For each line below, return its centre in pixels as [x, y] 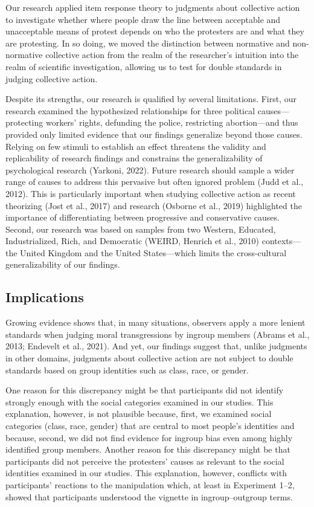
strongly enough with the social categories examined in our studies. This [139, 402]
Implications [45, 297]
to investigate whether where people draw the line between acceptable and [143, 19]
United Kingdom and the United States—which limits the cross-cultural [153, 252]
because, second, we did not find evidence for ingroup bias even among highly [149, 437]
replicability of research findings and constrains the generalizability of [134, 158]
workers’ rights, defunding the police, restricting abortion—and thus [172, 122]
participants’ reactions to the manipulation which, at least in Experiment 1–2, [150, 484]
